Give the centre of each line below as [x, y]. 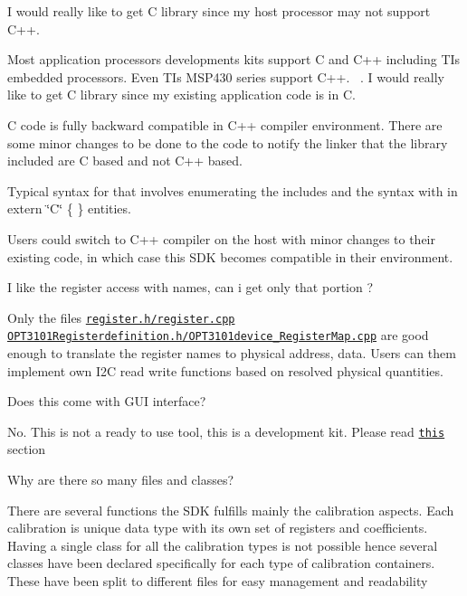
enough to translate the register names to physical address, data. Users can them [232, 353]
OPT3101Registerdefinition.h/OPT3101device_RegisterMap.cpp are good [218, 335]
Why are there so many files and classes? [121, 480]
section [27, 449]
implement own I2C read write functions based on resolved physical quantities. [225, 370]
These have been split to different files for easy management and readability [218, 581]
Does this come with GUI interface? [107, 401]
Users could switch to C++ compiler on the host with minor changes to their [222, 238]
